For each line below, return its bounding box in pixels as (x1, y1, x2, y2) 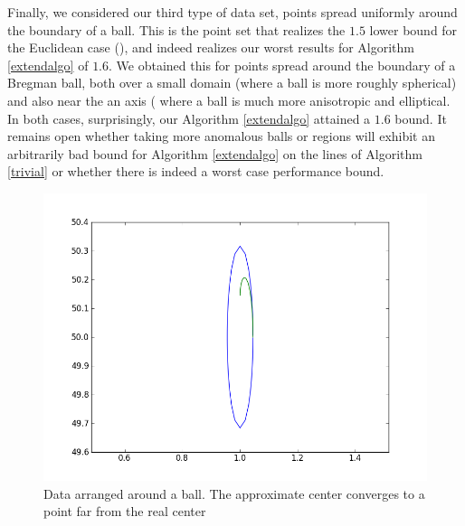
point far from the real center (43, 502, 206, 521)
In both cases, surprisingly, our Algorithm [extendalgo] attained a (7, 108, 371, 127)
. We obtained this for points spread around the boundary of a (109, 55, 456, 74)
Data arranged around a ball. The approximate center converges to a (43, 484, 425, 503)
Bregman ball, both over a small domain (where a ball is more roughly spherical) (7, 73, 457, 92)
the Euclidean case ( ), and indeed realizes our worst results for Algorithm (7, 38, 414, 57)
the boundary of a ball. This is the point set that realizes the (7, 20, 346, 39)
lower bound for (369, 20, 458, 39)
